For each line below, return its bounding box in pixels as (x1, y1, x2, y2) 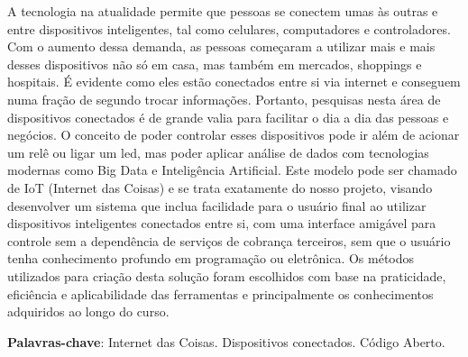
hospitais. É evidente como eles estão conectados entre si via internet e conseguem (7, 72, 461, 91)
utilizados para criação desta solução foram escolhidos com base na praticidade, (7, 266, 446, 285)
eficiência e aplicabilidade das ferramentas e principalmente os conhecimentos (7, 284, 434, 303)
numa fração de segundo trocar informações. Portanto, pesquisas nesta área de (7, 89, 441, 108)
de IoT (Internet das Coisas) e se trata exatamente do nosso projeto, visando (7, 178, 433, 197)
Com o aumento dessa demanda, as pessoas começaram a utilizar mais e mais (7, 37, 436, 56)
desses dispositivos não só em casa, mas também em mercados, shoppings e (7, 54, 422, 73)
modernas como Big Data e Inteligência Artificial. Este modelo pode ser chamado (7, 160, 457, 179)
